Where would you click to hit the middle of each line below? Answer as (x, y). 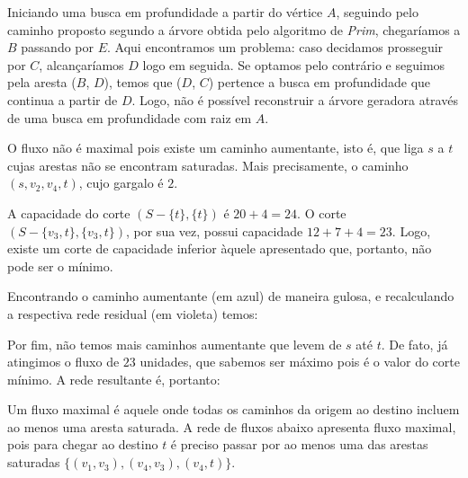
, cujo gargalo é (121, 183)
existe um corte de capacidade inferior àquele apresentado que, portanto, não (220, 248)
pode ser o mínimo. (60, 266)
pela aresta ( (42, 82)
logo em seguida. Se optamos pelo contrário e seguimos (294, 64)
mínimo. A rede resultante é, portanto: (114, 379)
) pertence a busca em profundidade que (319, 82)
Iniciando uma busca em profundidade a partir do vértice (165, 12)
